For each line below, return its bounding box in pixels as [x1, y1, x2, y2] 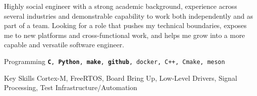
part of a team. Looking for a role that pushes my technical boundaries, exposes [4, 20, 247, 31]
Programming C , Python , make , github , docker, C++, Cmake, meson [4, 56, 225, 66]
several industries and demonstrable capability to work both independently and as [4, 10, 254, 21]
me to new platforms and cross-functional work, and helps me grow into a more [4, 30, 245, 40]
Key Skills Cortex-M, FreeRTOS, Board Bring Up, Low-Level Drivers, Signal [4, 72, 237, 83]
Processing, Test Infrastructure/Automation [4, 82, 138, 93]
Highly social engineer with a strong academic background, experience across [4, 1, 237, 11]
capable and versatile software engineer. [4, 39, 124, 50]
